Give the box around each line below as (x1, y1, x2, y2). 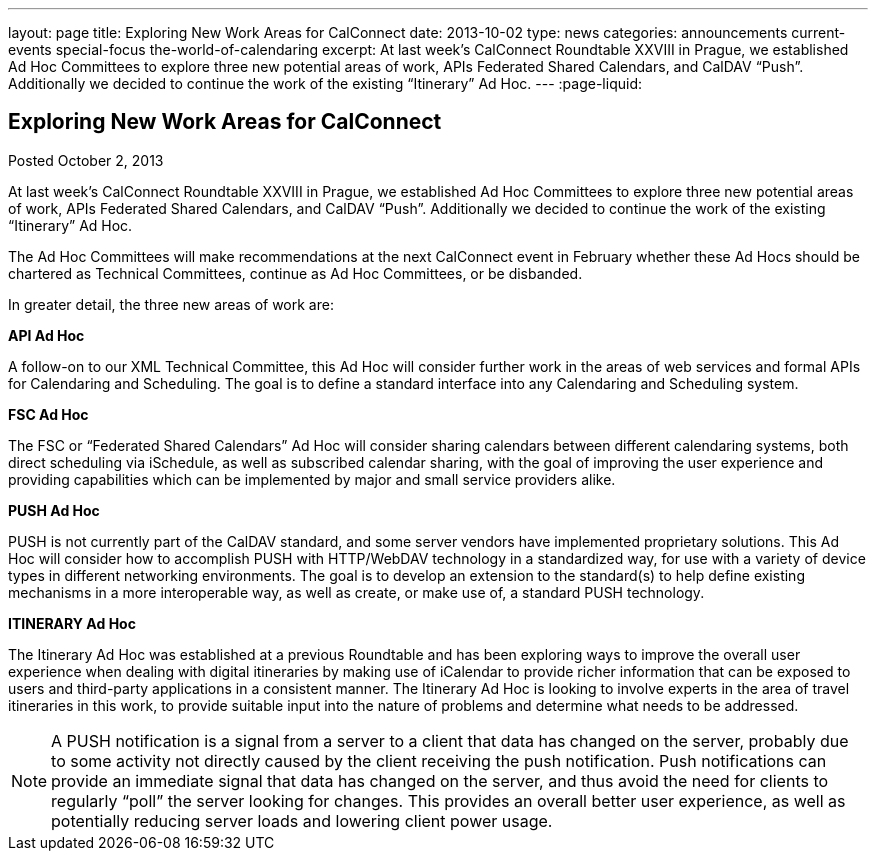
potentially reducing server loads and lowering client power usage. (51, 810, 553, 831)
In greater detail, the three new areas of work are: (8, 295, 334, 313)
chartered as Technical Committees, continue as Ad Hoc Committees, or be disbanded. (8, 264, 583, 282)
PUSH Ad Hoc (8, 501, 100, 519)
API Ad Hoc (8, 326, 85, 344)
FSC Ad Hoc (8, 405, 89, 423)
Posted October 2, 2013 (8, 151, 164, 169)
